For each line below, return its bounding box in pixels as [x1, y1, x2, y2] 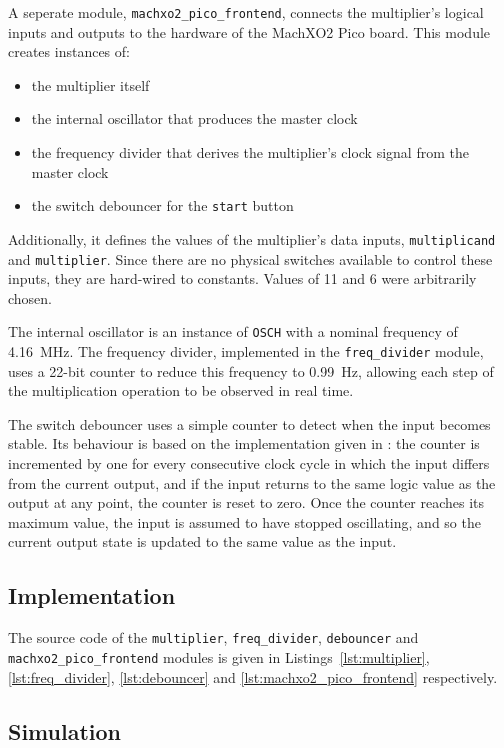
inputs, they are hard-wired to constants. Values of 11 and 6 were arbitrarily [8, 268, 477, 289]
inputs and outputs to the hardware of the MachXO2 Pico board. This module [8, 21, 491, 42]
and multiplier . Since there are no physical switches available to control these [8, 248, 493, 269]
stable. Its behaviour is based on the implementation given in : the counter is [8, 433, 480, 454]
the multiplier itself [31, 74, 150, 95]
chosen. [8, 287, 53, 308]
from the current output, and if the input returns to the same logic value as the [8, 472, 496, 493]
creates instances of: [8, 41, 130, 62]
